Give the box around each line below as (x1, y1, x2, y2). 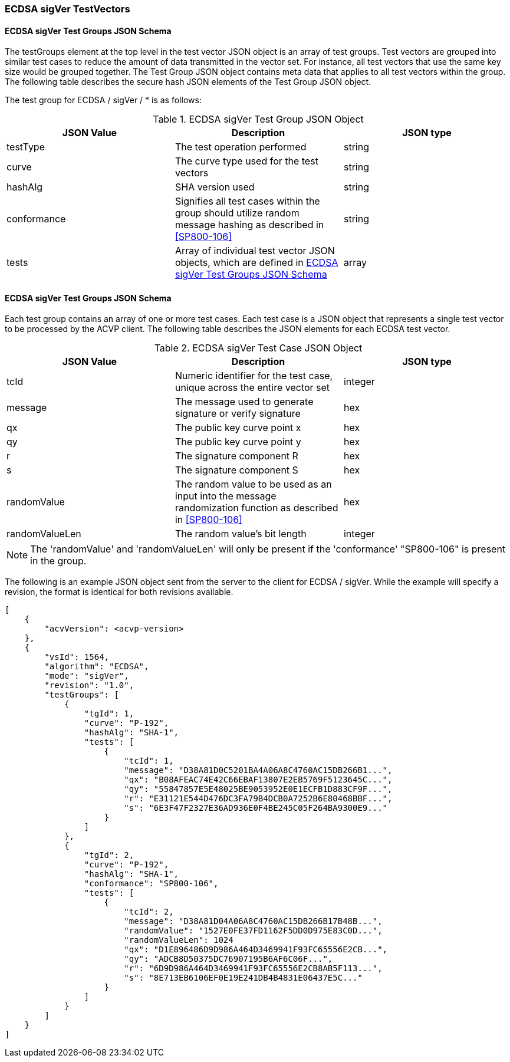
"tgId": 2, (84, 850, 134, 860)
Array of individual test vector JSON (175, 245, 335, 257)
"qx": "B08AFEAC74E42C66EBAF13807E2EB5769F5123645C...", (124, 775, 393, 785)
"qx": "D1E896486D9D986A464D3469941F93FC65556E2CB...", (124, 945, 388, 955)
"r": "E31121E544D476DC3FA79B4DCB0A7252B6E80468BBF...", (124, 794, 393, 804)
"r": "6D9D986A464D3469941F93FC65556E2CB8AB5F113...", (124, 964, 383, 974)
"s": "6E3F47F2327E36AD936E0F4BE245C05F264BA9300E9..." (124, 803, 388, 813)
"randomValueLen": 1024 (124, 935, 233, 945)
